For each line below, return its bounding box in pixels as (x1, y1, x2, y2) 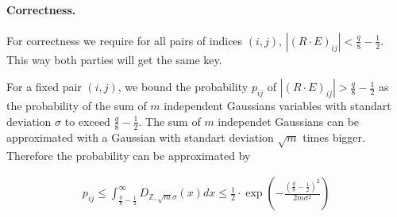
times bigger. (303, 128, 365, 145)
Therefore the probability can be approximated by (6, 147, 251, 163)
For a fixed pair (6, 78, 82, 95)
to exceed (64, 112, 110, 129)
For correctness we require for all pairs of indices (6, 32, 243, 48)
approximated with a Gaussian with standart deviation (6, 128, 274, 145)
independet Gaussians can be (218, 112, 360, 129)
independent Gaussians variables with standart (164, 97, 391, 114)
